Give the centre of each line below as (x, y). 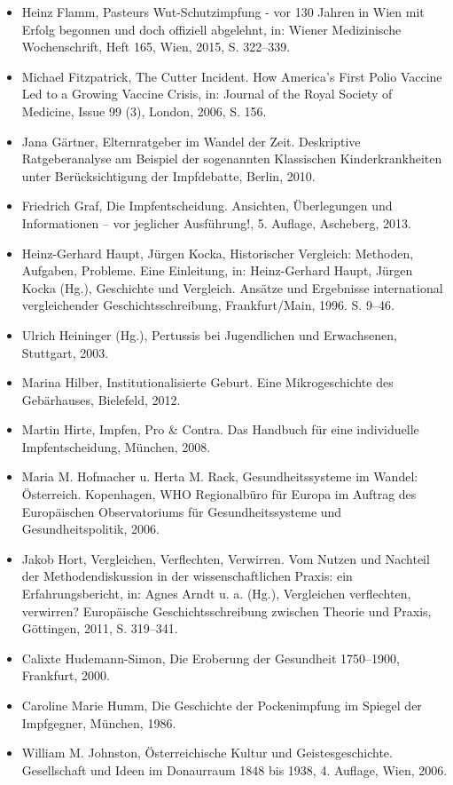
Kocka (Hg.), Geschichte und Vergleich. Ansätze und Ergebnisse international (232, 287)
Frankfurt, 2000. (66, 675)
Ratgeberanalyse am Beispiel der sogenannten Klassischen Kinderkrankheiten (232, 159)
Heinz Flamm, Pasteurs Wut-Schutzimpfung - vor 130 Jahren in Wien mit (223, 12)
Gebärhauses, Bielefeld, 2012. (101, 399)
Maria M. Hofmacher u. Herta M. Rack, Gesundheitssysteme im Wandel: (220, 476)
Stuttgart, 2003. (65, 352)
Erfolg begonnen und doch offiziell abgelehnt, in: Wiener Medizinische (211, 29)
